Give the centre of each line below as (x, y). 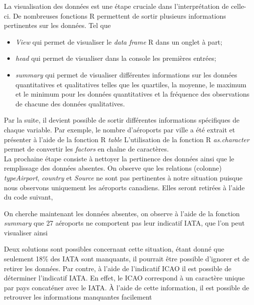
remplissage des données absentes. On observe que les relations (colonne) (113, 168)
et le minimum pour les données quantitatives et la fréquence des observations (132, 94)
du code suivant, (29, 197)
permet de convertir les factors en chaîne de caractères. (86, 149)
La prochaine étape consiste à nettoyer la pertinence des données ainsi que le (119, 158)
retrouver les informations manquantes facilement (78, 297)
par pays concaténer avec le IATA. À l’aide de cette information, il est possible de (127, 287)
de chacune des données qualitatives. (70, 103)
